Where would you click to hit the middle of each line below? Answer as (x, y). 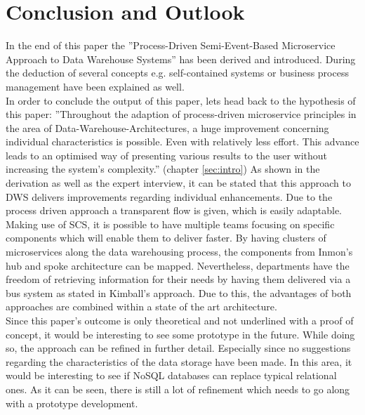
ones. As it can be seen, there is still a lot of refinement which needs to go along (178, 389)
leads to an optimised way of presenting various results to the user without (167, 155)
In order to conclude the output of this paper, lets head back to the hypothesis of (181, 100)
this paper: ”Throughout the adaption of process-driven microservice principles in (181, 114)
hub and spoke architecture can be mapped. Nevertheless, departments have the (178, 265)
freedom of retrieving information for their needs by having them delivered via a (178, 279)
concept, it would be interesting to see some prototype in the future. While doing (180, 334)
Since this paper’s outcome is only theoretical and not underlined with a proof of (180, 320)
